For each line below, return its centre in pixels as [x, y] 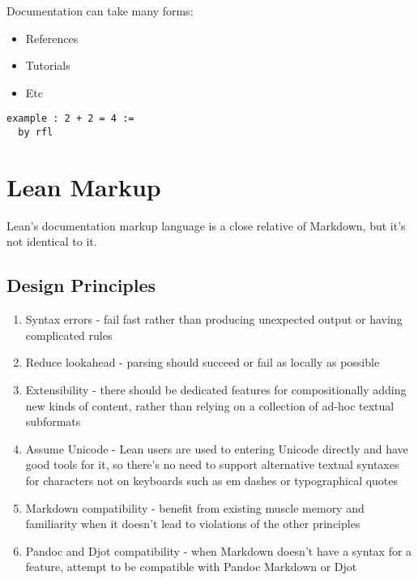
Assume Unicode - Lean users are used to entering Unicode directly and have [217, 448]
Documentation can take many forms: [100, 11]
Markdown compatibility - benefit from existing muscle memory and [195, 507]
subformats [53, 421]
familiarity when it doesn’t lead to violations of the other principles [193, 524]
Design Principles [81, 285]
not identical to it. [52, 241]
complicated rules [69, 335]
